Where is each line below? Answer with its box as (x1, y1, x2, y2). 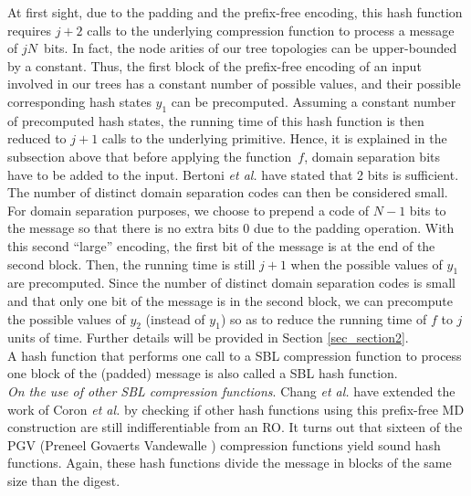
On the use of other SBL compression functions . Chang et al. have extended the (7, 382, 455, 401)
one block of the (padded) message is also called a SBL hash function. (7, 364, 398, 383)
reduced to (7, 129, 67, 148)
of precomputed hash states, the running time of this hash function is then (7, 111, 424, 130)
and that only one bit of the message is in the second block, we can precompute (7, 290, 453, 310)
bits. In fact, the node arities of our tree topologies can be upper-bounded (43, 38, 457, 58)
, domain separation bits (304, 146, 440, 165)
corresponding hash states (7, 91, 152, 111)
